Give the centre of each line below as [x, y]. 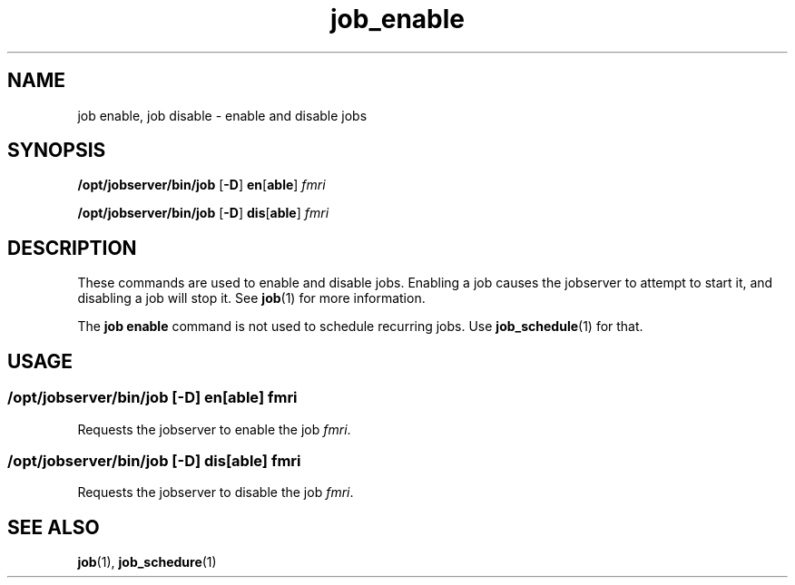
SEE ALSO [54, 527]
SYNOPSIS [57, 151]
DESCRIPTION [72, 248]
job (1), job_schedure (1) [147, 562]
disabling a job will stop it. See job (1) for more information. [251, 298]
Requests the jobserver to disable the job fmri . [216, 492]
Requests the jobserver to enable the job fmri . [214, 429]
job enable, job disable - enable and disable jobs [222, 115]
